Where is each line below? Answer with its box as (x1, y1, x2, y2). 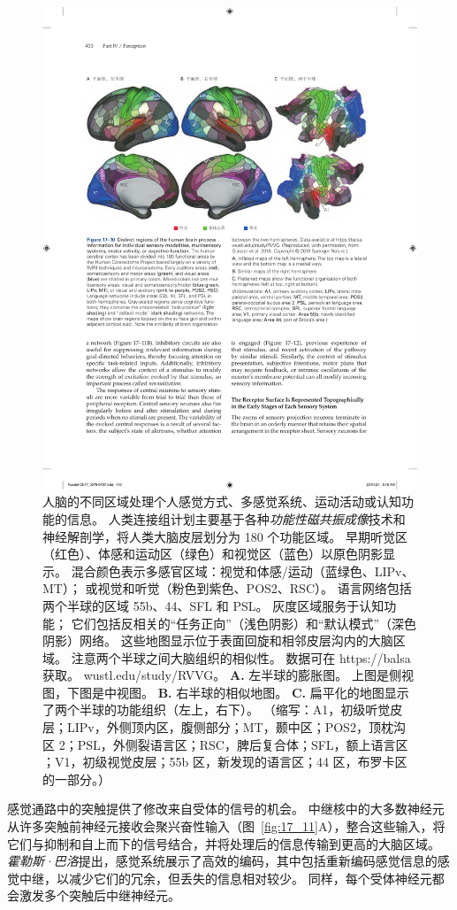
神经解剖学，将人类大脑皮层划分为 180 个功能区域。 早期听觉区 (42, 527, 407, 545)
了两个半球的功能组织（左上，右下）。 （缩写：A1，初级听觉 (42, 700, 391, 719)
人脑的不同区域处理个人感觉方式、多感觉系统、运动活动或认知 (42, 492, 401, 511)
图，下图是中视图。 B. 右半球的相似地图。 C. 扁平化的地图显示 (42, 682, 409, 701)
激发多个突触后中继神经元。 (19, 886, 180, 905)
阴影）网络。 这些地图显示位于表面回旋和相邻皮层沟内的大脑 (42, 631, 393, 650)
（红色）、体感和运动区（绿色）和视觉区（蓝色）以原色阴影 (42, 544, 383, 563)
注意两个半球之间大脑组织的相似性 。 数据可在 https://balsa (71, 648, 411, 667)
